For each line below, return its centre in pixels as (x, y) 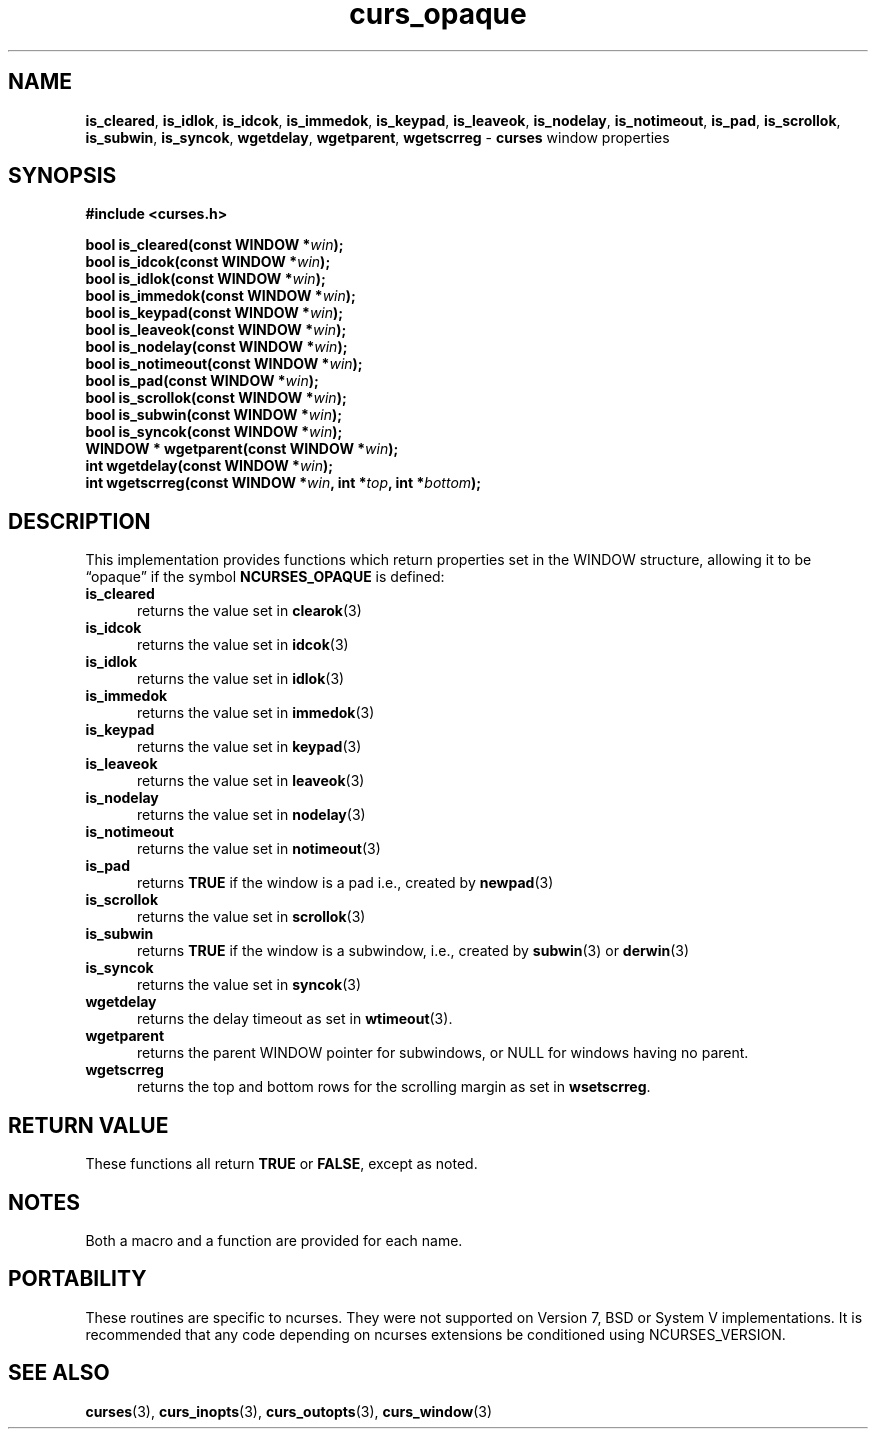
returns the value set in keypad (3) (249, 747)
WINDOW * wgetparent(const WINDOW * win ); (242, 449)
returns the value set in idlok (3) (241, 679)
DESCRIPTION (79, 521)
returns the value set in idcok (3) (243, 645)
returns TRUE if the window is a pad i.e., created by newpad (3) (345, 883)
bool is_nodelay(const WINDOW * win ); (216, 347)
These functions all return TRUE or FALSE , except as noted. (281, 1164)
